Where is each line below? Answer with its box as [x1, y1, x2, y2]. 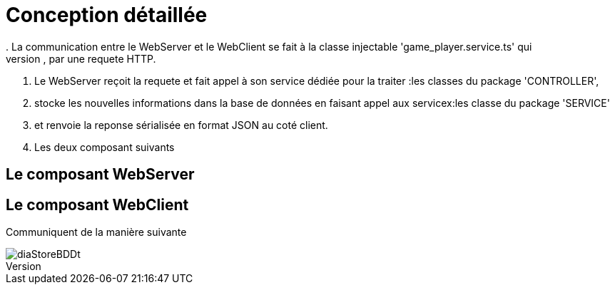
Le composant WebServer [6, 165, 195, 184]
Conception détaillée [6, 3, 208, 27]
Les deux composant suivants [34, 140, 175, 153]
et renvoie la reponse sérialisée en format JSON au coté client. [34, 118, 328, 131]
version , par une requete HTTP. [6, 52, 156, 65]
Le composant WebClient [6, 195, 189, 214]
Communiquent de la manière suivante [6, 226, 187, 239]
